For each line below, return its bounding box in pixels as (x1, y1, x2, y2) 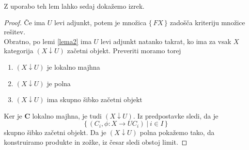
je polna (47, 78, 71, 88)
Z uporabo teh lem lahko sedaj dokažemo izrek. (4, 1, 145, 11)
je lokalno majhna (47, 61, 100, 72)
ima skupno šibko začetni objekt (47, 94, 142, 105)
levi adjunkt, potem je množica (54, 17, 147, 27)
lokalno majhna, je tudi (32, 110, 102, 120)
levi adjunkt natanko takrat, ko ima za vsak (100, 36, 232, 46)
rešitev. (4, 27, 26, 37)
